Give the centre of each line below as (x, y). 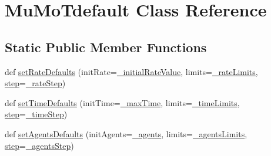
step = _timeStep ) (36, 114)
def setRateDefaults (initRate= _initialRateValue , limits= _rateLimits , (131, 71)
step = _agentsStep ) (39, 145)
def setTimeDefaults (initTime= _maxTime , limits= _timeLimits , (122, 102)
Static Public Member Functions (106, 47)
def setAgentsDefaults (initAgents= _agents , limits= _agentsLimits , (126, 133)
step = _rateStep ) (35, 83)
